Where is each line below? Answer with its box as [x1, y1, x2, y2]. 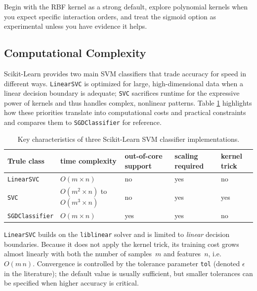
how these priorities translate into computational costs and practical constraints [4, 107, 246, 117]
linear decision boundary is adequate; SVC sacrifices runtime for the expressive [4, 88, 240, 98]
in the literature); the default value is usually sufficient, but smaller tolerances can [4, 268, 253, 278]
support [125, 160, 152, 171]
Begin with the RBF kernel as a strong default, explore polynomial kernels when [4, 1, 248, 11]
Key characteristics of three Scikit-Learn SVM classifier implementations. [17, 133, 240, 144]
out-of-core [125, 151, 163, 161]
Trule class [7, 156, 44, 166]
